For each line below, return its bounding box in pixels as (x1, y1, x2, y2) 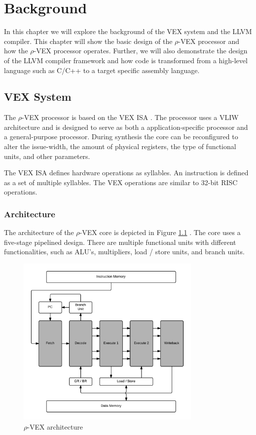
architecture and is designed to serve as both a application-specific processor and (4, 121, 248, 132)
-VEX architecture (27, 421, 83, 432)
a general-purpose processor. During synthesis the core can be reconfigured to (4, 131, 238, 142)
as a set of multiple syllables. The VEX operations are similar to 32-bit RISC (4, 177, 238, 187)
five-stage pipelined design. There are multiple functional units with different (4, 237, 236, 247)
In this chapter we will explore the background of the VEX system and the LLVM (4, 26, 252, 37)
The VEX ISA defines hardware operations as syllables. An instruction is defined (4, 167, 249, 178)
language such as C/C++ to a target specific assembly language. (4, 65, 200, 75)
